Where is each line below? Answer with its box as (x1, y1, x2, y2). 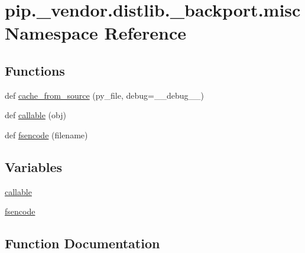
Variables (5, 157, 63, 176)
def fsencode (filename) (5, 128, 88, 141)
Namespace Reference (5, 21, 186, 45)
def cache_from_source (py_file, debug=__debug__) (5, 89, 204, 101)
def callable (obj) (5, 109, 66, 121)
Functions (5, 61, 65, 79)
